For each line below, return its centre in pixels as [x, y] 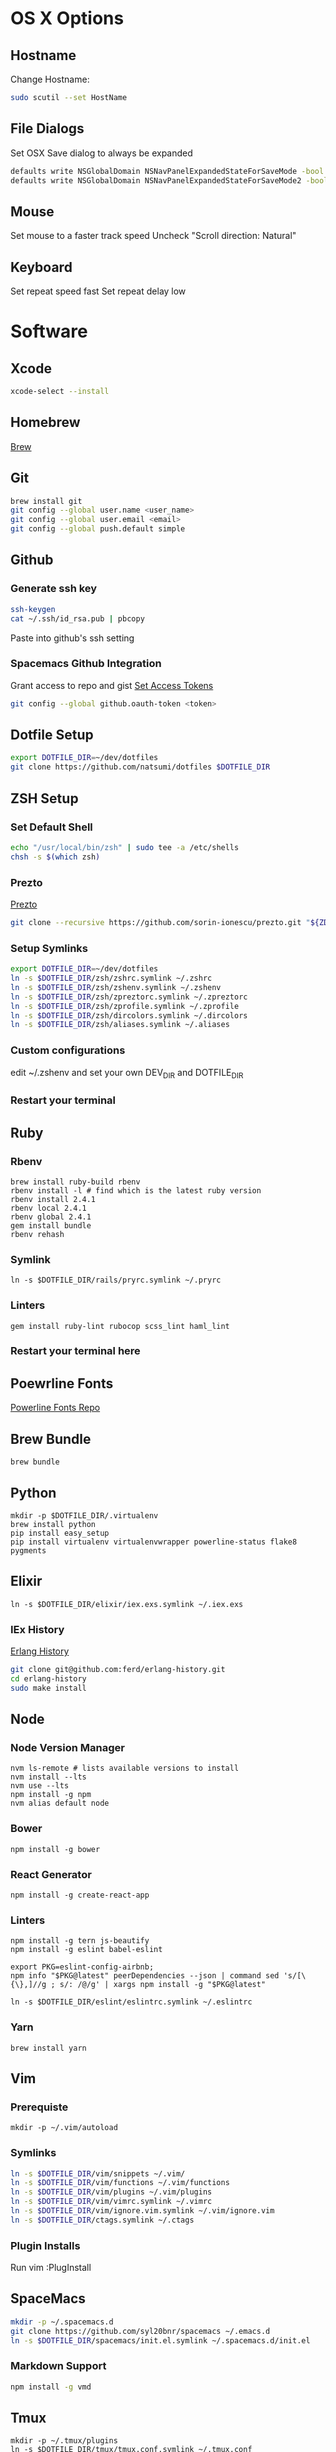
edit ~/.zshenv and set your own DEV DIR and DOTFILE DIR [127, 1073]
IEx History [37, 1629]
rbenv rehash [37, 1234]
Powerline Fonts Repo [55, 1408]
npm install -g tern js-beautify [80, 1941]
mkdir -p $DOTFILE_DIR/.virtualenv [84, 1515]
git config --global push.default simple [98, 529]
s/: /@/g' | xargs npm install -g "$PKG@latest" [163, 1985]
